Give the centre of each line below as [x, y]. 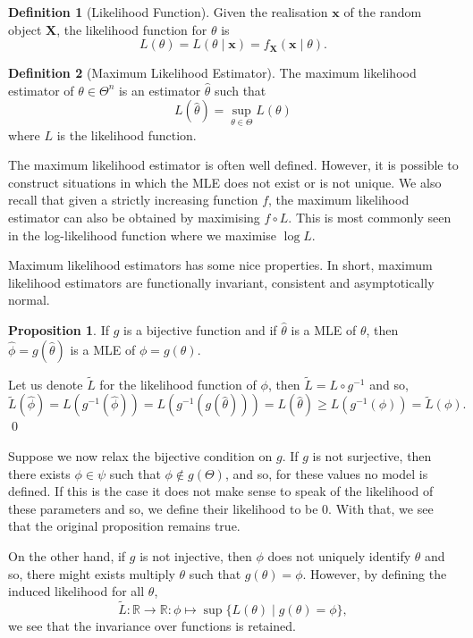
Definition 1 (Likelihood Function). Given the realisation [168, 12]
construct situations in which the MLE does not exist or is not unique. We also [225, 182]
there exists [39, 473]
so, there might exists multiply [92, 573]
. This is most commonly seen [370, 217]
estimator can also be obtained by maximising [134, 217]
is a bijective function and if [200, 329]
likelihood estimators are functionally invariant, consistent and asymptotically [221, 282]
